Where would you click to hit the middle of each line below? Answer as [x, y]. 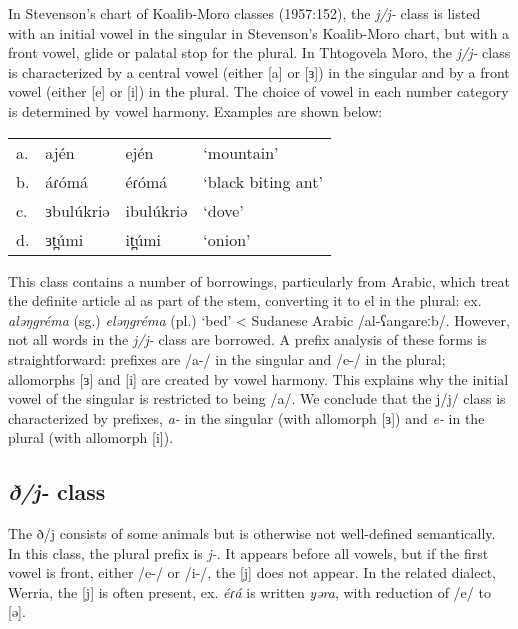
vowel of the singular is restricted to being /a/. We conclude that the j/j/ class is [257, 398]
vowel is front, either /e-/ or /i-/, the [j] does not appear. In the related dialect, [252, 572]
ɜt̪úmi [64, 239]
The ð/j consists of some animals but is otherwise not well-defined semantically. [252, 533]
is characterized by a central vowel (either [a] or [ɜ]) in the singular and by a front [259, 71]
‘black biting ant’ [263, 181]
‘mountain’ [241, 152]
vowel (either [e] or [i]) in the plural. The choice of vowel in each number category [258, 91]
